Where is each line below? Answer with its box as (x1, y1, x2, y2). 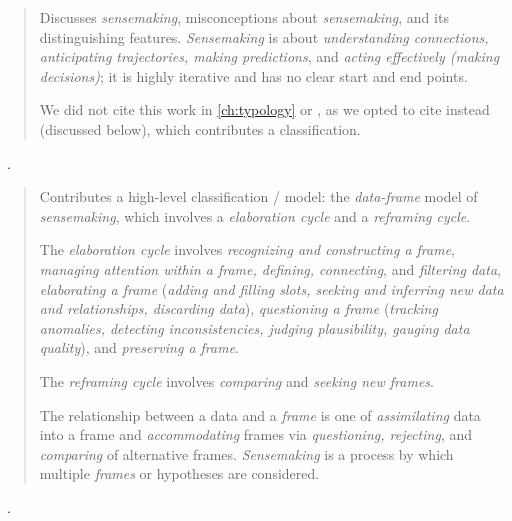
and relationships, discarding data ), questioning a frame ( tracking (39, 298, 438, 319)
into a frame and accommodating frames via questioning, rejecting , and (39, 424, 473, 445)
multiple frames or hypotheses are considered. (39, 463, 320, 484)
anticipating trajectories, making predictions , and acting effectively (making (39, 46, 500, 67)
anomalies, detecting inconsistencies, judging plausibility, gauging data (39, 317, 470, 338)
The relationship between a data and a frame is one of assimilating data (39, 404, 481, 425)
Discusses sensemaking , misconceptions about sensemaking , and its (39, 7, 449, 27)
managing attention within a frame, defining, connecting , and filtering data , (39, 258, 501, 279)
